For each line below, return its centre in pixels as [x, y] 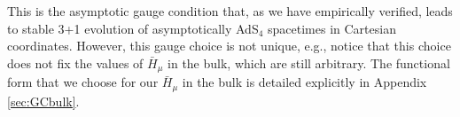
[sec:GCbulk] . [43, 101]
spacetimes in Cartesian [332, 28]
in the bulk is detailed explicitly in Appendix [304, 82]
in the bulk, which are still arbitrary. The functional [309, 62]
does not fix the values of [75, 62]
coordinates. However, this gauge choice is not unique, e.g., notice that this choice [229, 46]
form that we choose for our [83, 82]
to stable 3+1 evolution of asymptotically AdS [133, 28]
